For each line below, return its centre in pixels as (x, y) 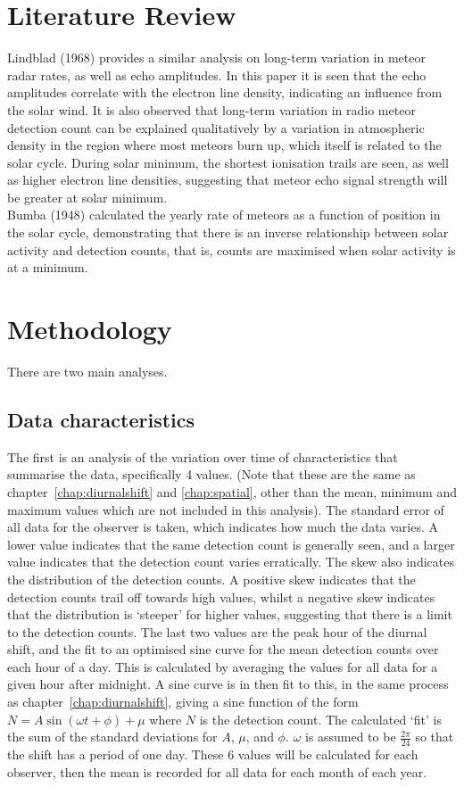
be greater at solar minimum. (87, 197)
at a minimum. (48, 267)
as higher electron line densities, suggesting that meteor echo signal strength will (228, 180)
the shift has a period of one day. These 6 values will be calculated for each (213, 754)
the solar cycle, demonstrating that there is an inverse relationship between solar (228, 232)
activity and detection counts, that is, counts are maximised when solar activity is (232, 249)
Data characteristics (101, 419)
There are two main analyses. (87, 371)
